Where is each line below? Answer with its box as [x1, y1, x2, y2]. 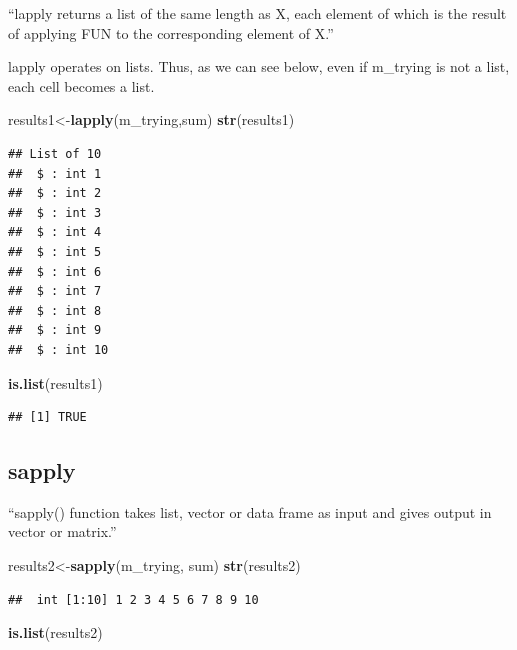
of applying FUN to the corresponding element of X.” [8, 22, 334, 43]
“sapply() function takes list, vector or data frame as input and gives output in [8, 501, 492, 522]
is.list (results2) [8, 622, 103, 643]
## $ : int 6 [8, 264, 102, 279]
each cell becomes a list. [8, 75, 155, 96]
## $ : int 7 [8, 284, 102, 299]
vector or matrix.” [8, 521, 117, 542]
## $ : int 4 [8, 225, 102, 240]
